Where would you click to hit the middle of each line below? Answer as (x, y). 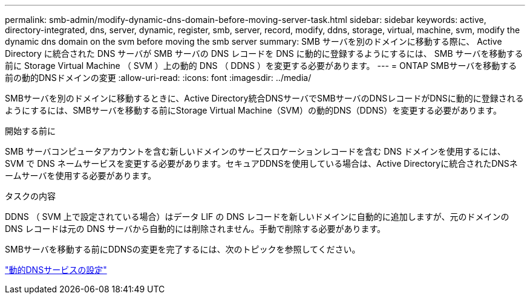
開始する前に (30, 131)
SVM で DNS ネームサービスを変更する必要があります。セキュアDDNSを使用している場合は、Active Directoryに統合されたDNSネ (261, 163)
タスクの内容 (30, 196)
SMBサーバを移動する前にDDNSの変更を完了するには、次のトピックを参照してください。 (183, 249)
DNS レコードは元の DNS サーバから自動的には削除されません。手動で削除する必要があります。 (195, 229)
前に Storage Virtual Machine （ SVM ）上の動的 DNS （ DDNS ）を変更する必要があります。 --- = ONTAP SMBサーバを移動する (261, 66)
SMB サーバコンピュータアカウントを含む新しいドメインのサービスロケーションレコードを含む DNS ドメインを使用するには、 (255, 151)
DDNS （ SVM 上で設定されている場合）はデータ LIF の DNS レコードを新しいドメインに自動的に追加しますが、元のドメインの (257, 217)
